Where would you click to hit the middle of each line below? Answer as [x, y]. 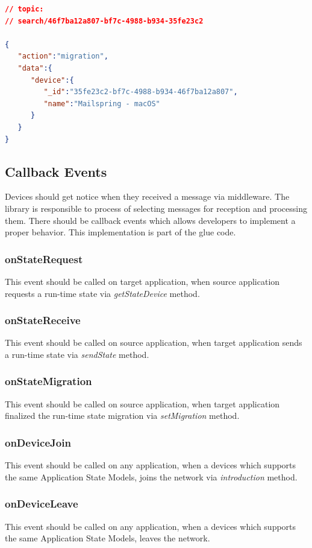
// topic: [24, 9]
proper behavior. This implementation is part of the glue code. [120, 232]
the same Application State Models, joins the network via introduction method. [151, 476]
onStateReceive [43, 320]
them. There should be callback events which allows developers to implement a [150, 220]
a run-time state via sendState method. [77, 354]
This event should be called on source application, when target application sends [154, 342]
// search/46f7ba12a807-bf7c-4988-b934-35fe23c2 [104, 21]
